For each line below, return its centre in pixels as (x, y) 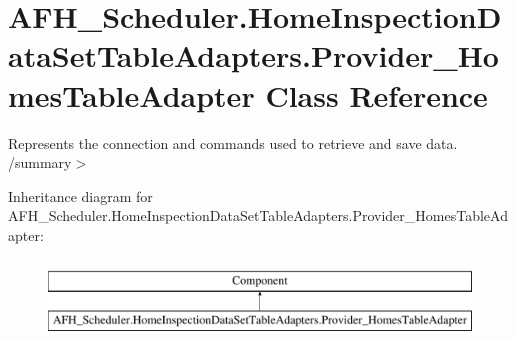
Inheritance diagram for (80, 195)
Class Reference (376, 94)
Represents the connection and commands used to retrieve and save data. (233, 142)
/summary (40, 162)
